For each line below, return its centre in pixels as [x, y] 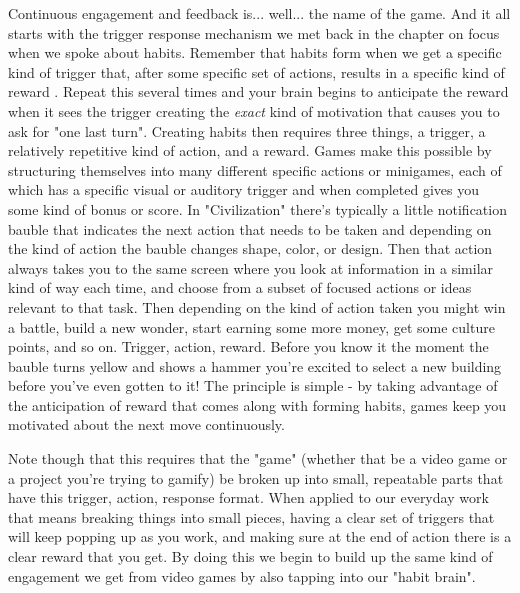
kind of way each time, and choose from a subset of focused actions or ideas [240, 287]
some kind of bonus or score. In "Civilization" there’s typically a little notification [257, 208]
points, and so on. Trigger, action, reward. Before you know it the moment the [248, 346]
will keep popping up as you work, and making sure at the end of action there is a [260, 536]
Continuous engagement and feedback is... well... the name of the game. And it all [259, 13]
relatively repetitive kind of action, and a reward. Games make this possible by [250, 150]
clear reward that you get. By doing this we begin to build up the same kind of [250, 556]
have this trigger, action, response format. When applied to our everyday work [248, 497]
